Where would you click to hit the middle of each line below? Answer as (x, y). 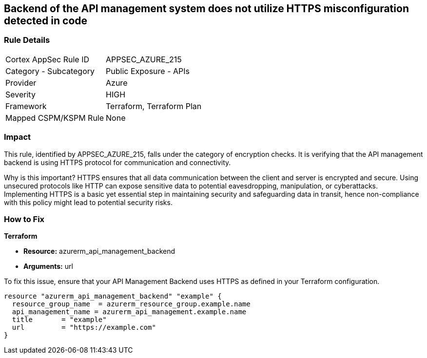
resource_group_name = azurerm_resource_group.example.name (131, 304)
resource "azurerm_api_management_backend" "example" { (113, 296)
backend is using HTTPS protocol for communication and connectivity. (117, 162)
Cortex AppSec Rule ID (48, 59)
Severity (20, 94)
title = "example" (59, 320)
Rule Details (27, 40)
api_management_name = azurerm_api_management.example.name (129, 312)
